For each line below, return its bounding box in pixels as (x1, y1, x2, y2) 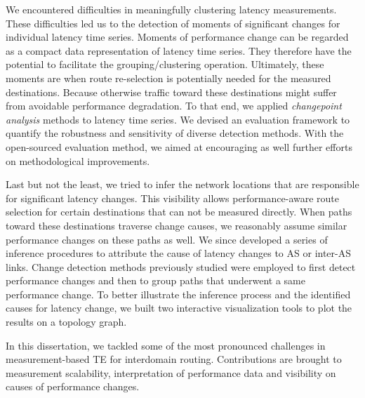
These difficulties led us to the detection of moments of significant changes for (6, 15, 340, 30)
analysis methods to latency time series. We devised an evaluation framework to (6, 112, 350, 126)
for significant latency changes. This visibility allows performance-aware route (6, 190, 340, 205)
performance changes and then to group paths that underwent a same (6, 273, 305, 288)
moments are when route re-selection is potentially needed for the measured (6, 70, 331, 85)
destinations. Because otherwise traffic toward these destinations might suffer (6, 84, 337, 99)
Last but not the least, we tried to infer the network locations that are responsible (6, 177, 359, 192)
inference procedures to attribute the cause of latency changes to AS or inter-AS (6, 246, 352, 260)
